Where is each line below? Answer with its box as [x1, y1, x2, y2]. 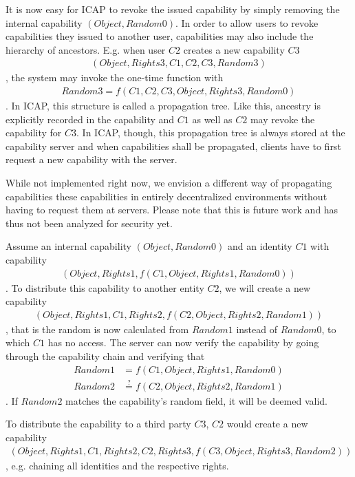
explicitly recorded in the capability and [6, 112, 175, 126]
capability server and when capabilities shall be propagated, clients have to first [6, 138, 341, 153]
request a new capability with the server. [6, 152, 177, 167]
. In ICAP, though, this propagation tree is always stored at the [76, 125, 345, 140]
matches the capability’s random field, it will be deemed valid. [65, 393, 327, 407]
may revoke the [250, 112, 315, 126]
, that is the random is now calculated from [6, 321, 189, 336]
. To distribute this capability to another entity [6, 280, 204, 295]
